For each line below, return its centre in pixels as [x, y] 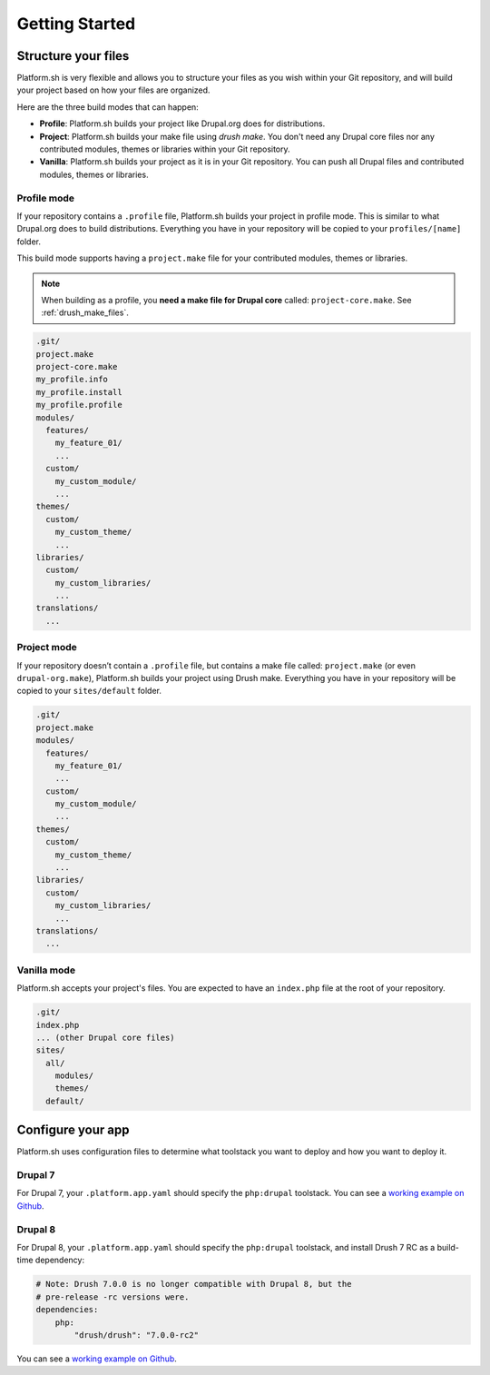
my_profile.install [79, 392]
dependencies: [67, 1310]
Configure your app [73, 1130]
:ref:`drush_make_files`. [85, 312]
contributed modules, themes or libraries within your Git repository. [165, 149]
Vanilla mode [46, 970]
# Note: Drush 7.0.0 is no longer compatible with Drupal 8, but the [194, 1284]
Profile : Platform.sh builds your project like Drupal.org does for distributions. [182, 124]
